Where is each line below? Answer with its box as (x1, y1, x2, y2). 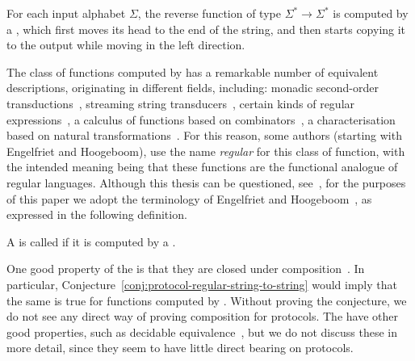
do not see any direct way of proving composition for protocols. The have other (6, 308, 398, 325)
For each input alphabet (6, 5, 126, 21)
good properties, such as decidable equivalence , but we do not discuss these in (6, 323, 397, 340)
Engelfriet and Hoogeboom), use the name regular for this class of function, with (6, 142, 405, 159)
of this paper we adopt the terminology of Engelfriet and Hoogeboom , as (6, 190, 372, 207)
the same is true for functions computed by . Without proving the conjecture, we (6, 292, 407, 309)
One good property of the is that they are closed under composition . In (6, 260, 365, 277)
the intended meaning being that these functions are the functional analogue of (6, 158, 398, 175)
